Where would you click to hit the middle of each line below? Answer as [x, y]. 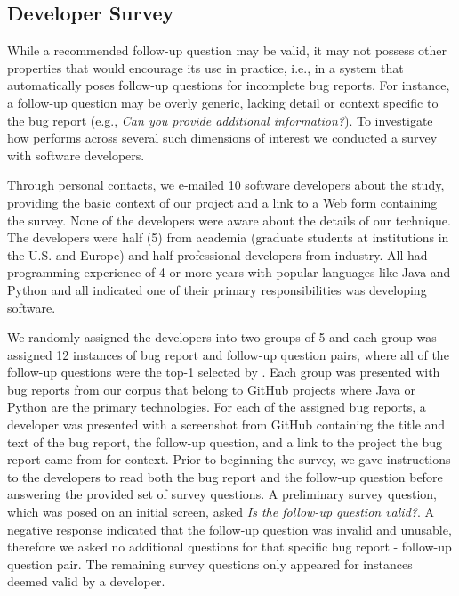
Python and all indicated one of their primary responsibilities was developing [217, 289]
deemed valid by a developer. [86, 581]
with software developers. [76, 155]
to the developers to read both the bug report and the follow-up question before [225, 476]
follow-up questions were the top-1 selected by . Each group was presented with [224, 372]
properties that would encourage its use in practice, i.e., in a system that [205, 67]
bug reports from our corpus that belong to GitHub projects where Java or [211, 389]
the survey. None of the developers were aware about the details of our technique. [229, 220]
